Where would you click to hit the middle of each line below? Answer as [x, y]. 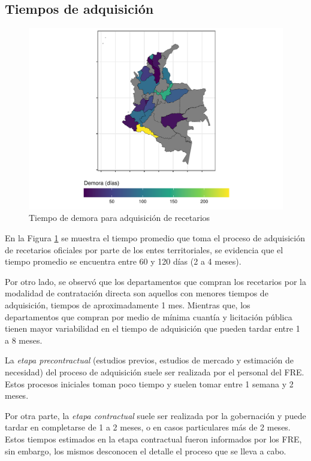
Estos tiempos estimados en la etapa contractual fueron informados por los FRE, [153, 439]
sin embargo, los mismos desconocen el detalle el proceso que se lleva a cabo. [146, 451]
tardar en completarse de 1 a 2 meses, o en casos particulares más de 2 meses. [148, 427]
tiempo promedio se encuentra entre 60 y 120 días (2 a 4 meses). [123, 261]
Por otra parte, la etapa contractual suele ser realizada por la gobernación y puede [155, 415]
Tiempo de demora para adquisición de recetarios [120, 218]
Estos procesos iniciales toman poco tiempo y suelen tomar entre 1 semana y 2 [149, 383]
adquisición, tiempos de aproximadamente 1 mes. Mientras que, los [128, 305]
